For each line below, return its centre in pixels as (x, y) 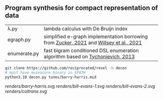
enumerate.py (23, 53)
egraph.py (19, 39)
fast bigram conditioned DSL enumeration (91, 50)
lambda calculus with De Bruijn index (85, 29)
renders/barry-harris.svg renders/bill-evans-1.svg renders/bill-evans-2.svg (80, 86)
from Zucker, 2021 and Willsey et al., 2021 (93, 42)
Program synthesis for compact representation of (81, 8)
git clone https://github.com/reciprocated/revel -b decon (66, 68)
